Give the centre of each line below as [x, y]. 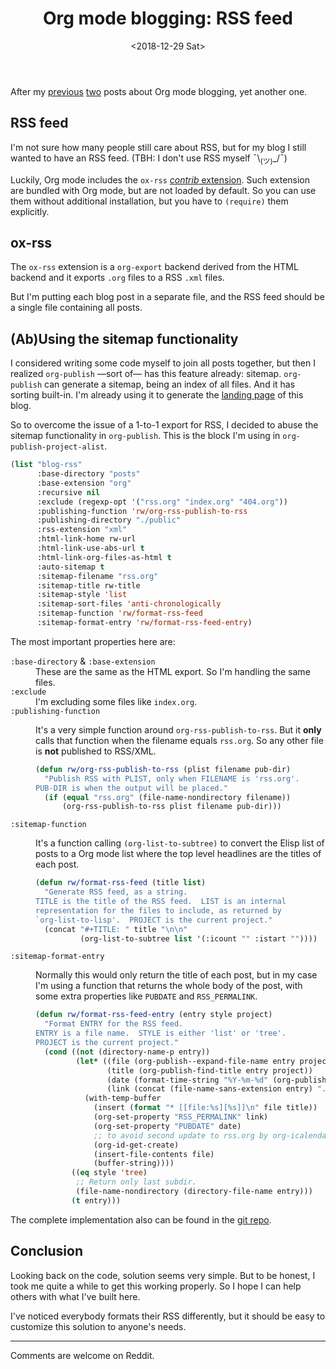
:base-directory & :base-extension [83, 661]
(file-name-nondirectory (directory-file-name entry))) [194, 1192]
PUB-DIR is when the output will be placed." [131, 788]
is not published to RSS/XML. [96, 751]
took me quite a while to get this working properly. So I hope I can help [156, 1286]
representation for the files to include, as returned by [158, 910]
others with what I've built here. [75, 1296]
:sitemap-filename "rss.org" [97, 576]
